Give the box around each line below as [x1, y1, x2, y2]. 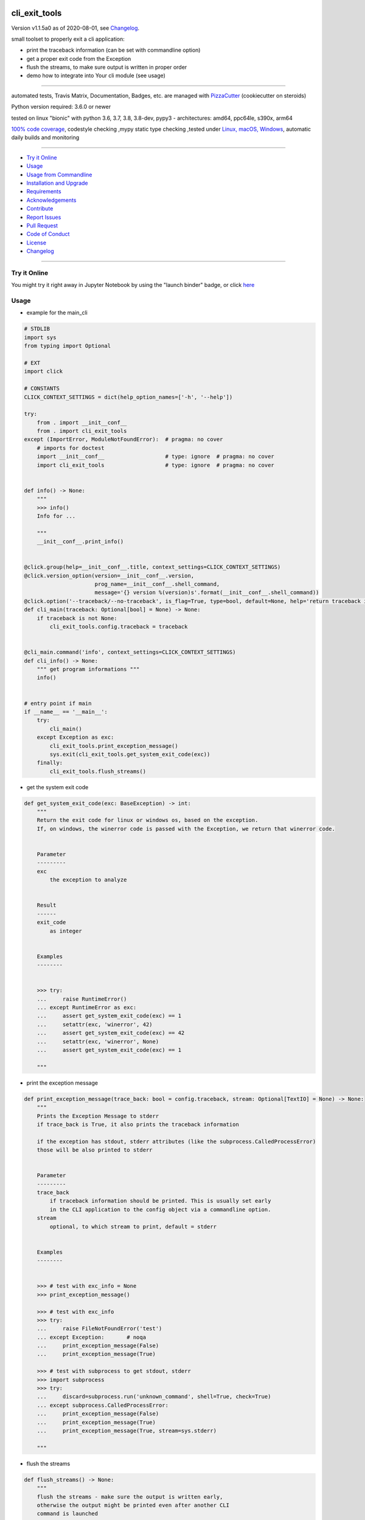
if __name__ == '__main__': [24, 708, 108, 715]
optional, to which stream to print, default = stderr [49, 1223, 217, 1230]
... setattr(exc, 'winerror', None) [36, 1038, 159, 1045]
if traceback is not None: [36, 615, 118, 621]
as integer [49, 927, 82, 934]
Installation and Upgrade [26, 179, 88, 187]
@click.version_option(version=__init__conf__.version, [24, 572, 195, 579]
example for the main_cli [26, 309, 88, 316]
